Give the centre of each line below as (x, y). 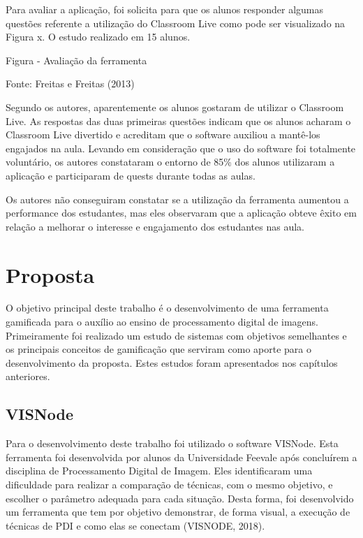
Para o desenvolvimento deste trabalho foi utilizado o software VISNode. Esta (172, 443)
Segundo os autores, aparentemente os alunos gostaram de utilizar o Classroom (175, 107)
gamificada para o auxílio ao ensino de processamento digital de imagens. (162, 322)
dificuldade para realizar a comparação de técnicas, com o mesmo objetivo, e (169, 484)
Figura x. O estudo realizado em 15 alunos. (98, 37)
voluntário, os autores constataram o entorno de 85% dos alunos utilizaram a (170, 162)
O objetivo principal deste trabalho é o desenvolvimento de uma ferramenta (167, 308)
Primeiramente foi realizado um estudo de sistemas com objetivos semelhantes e (176, 335)
